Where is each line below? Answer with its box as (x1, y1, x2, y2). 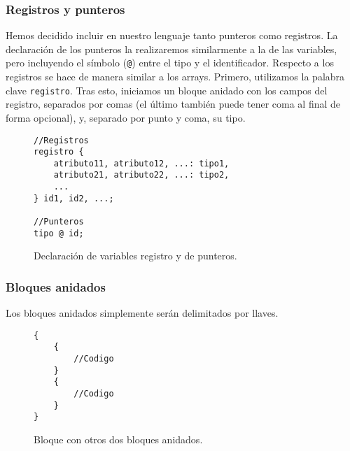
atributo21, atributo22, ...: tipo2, (53, 170, 230, 180)
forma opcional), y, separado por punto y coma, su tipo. (6, 110, 246, 124)
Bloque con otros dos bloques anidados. (34, 432, 203, 447)
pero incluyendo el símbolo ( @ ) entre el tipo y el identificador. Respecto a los (6, 55, 334, 70)
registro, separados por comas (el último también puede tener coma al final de (6, 96, 341, 111)
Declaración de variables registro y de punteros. (34, 248, 237, 263)
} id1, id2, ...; (34, 193, 114, 203)
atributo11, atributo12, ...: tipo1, (53, 158, 230, 169)
